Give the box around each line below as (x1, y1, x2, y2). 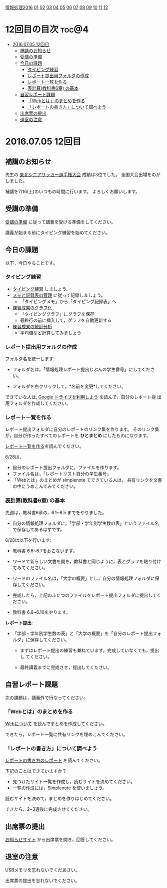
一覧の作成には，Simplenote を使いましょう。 (12, 785, 107, 791)
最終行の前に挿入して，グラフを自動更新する (19, 317, 112, 323)
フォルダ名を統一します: (5, 356, 55, 362)
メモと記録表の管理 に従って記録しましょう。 (12, 292, 106, 298)
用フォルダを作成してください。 (5, 400, 71, 406)
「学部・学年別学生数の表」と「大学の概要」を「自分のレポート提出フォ (12, 630, 161, 636)
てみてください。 (12, 564, 48, 570)
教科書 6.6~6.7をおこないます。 (12, 548, 77, 554)
